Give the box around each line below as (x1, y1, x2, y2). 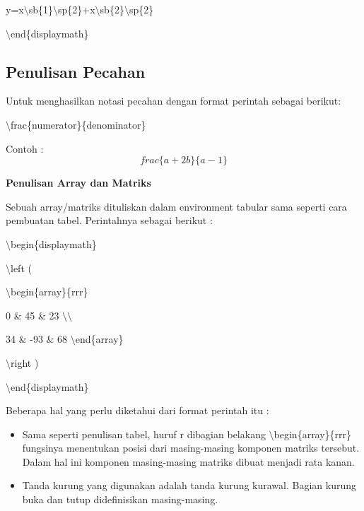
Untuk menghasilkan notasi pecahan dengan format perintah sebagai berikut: (6, 93, 341, 108)
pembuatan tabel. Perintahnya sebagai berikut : (6, 213, 213, 228)
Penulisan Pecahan (6, 60, 146, 82)
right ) (11, 355, 39, 370)
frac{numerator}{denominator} (11, 117, 146, 131)
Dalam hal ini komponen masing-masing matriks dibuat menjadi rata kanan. (22, 454, 355, 469)
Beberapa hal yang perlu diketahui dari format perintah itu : (6, 403, 269, 418)
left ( (11, 260, 32, 275)
